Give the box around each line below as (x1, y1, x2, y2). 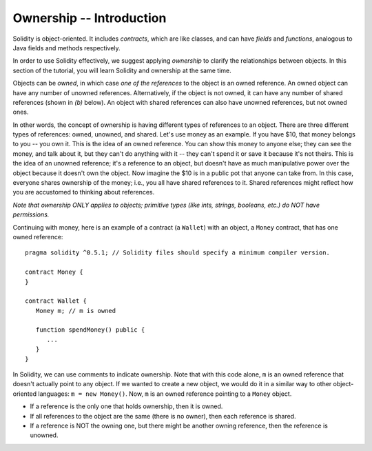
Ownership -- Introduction (12, 10, 167, 26)
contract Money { (25, 268, 83, 276)
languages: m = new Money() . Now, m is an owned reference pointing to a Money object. (38, 390, 292, 398)
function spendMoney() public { (35, 326, 145, 334)
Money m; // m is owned (35, 307, 116, 314)
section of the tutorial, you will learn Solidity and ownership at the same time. (12, 66, 232, 74)
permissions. (12, 210, 50, 219)
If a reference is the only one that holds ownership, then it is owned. (30, 402, 223, 410)
